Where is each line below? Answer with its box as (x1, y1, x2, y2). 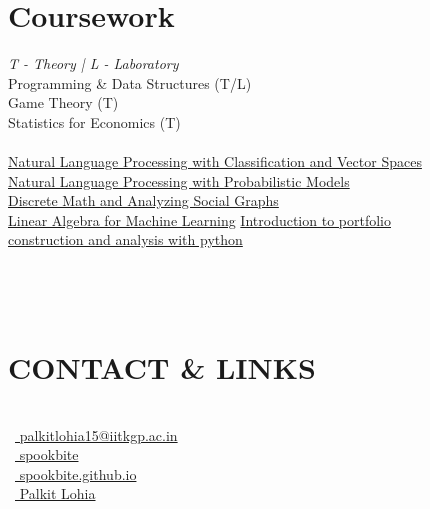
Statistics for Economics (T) (8, 111, 181, 132)
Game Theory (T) (8, 92, 119, 113)
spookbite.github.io (19, 463, 137, 484)
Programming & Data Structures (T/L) (8, 72, 252, 93)
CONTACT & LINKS (8, 347, 316, 388)
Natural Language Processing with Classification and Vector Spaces (8, 151, 422, 172)
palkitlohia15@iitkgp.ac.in (19, 424, 178, 445)
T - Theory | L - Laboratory (8, 53, 179, 74)
